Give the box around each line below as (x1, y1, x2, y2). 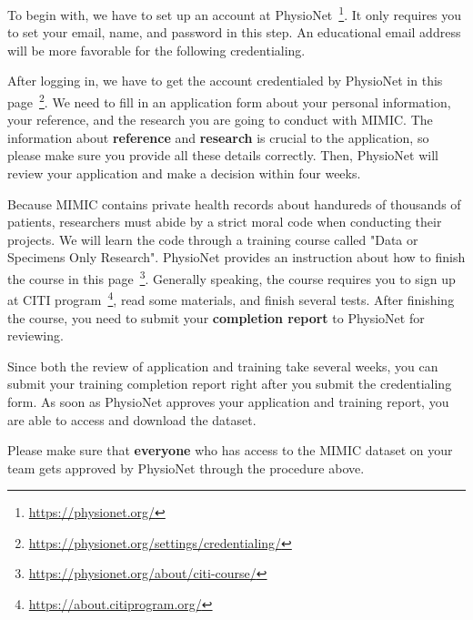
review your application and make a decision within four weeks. (7, 164, 361, 183)
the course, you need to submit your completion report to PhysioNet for (7, 308, 425, 327)
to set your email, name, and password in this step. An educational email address (7, 23, 461, 42)
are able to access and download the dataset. (7, 410, 257, 429)
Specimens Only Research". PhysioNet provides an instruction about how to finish (7, 248, 466, 267)
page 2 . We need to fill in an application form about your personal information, (7, 90, 451, 111)
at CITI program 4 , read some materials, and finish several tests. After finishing (7, 288, 455, 309)
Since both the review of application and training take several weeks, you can (7, 356, 438, 375)
